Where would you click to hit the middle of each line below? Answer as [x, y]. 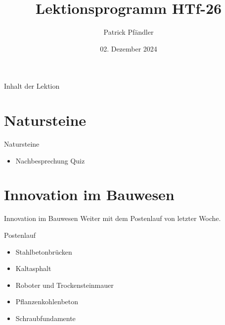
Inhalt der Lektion [32, 86]
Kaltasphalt [33, 268]
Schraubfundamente [45, 318]
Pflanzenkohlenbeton [47, 301]
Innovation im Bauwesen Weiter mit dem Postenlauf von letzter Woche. [112, 218]
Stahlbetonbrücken [44, 251]
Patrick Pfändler [129, 32]
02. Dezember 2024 [129, 48]
